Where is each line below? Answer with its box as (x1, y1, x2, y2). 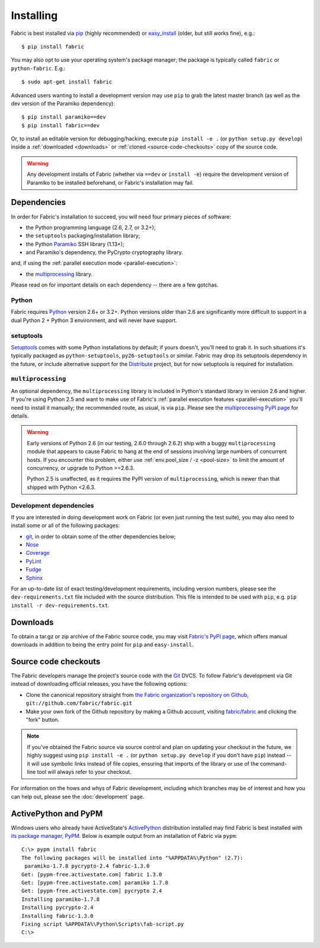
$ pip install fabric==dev (21, 122, 100, 128)
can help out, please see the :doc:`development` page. (11, 793, 145, 800)
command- (260, 760, 287, 767)
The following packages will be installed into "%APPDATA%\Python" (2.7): (21, 854, 244, 861)
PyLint (25, 557, 41, 565)
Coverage (25, 549, 50, 557)
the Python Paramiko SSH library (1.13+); (25, 240, 124, 248)
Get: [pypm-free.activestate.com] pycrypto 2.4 (21, 888, 162, 894)
